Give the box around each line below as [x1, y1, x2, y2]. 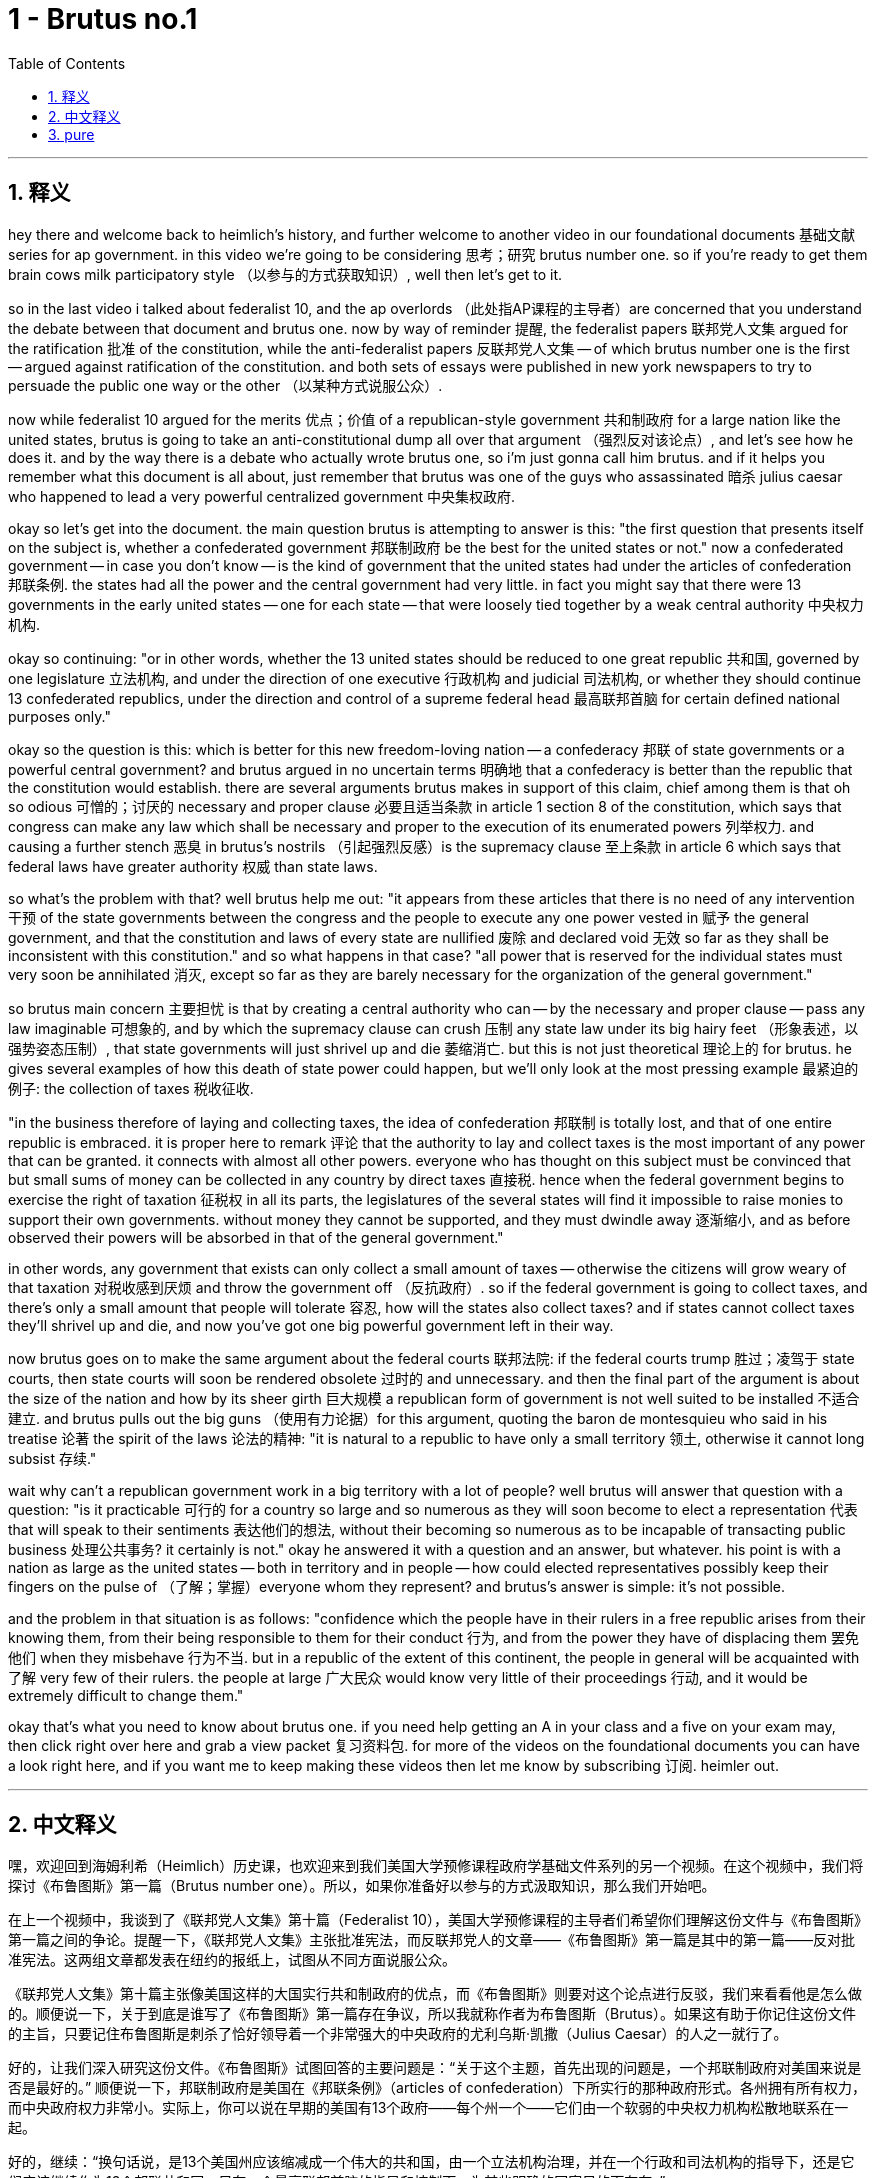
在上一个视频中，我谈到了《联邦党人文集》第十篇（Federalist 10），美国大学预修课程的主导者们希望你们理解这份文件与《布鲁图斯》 [8, 1911, 868, 1929]
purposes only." [8, 707, 111, 725]
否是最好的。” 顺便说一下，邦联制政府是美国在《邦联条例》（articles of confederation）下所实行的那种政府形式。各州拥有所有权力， [8, 2079, 866, 2097]
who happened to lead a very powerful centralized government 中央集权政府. [8, 487, 516, 505]
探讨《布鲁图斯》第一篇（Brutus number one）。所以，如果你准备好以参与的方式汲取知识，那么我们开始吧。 [8, 1877, 716, 1895]
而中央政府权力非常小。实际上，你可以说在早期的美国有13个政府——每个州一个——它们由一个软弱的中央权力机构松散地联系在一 [8, 2099, 849, 2117]
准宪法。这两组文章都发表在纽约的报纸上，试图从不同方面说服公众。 [8, 1951, 456, 1969]
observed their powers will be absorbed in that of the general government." [8, 1228, 504, 1246]
